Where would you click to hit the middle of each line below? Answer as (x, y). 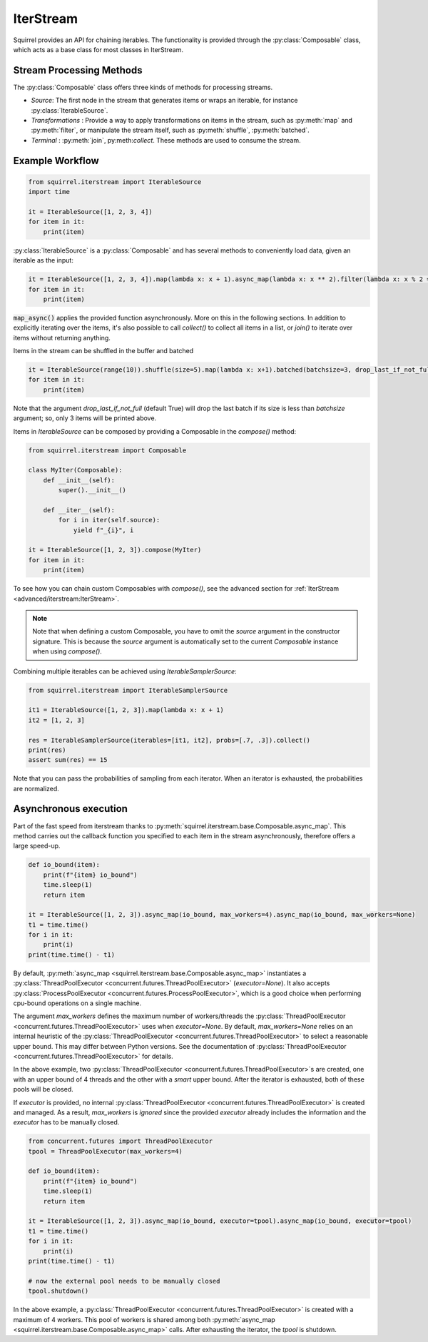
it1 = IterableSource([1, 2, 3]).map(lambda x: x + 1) (126, 710)
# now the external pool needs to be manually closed (124, 1281)
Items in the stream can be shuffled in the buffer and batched (103, 351)
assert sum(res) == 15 (68, 760)
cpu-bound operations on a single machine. (77, 1003)
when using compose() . (67, 651)
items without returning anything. (62, 337)
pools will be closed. (44, 1089)
